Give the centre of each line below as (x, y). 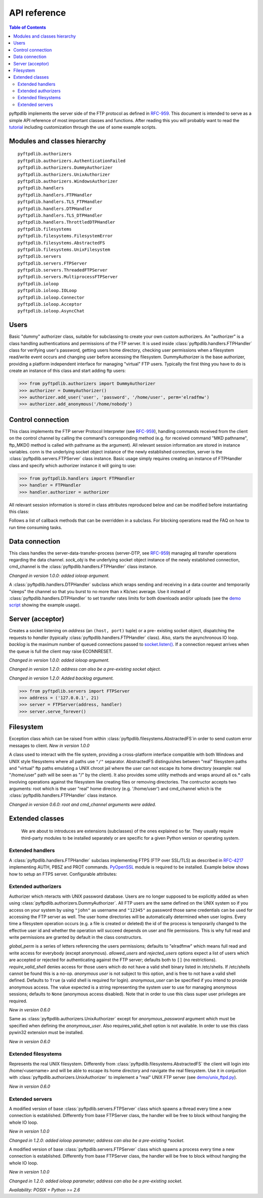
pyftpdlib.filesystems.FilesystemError (65, 236)
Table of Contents (28, 27)
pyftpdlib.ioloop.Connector (51, 297)
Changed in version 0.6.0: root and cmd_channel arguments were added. (83, 804)
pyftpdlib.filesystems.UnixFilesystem (64, 249)
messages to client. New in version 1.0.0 (49, 745)
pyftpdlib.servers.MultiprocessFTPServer (68, 277)
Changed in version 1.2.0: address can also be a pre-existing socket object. (85, 669)
